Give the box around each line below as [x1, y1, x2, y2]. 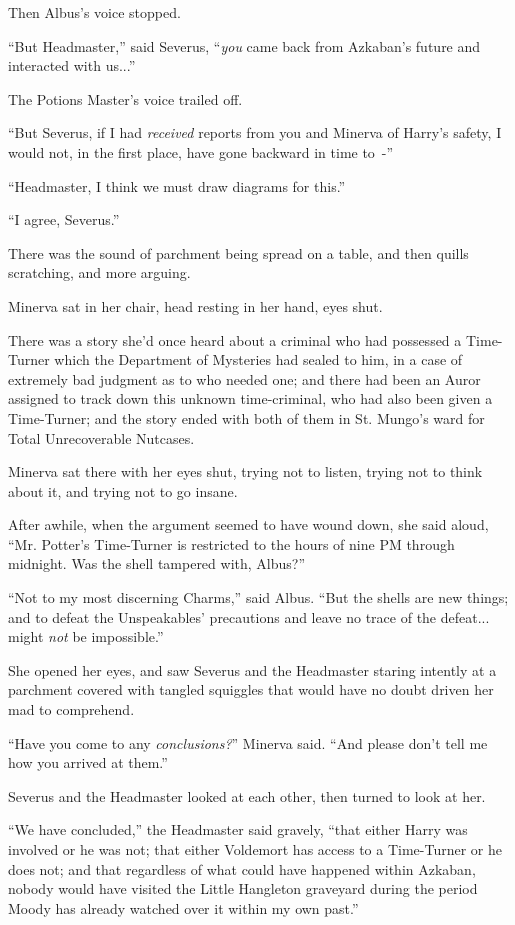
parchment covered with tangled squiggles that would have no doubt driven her [8, 679, 494, 700]
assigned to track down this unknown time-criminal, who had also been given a [8, 388, 493, 409]
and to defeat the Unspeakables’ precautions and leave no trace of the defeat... [8, 606, 490, 627]
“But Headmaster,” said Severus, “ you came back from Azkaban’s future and [8, 35, 481, 56]
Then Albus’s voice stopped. [8, 2, 181, 22]
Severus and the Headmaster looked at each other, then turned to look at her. [8, 785, 486, 806]
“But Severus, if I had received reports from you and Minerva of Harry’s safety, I [8, 122, 502, 143]
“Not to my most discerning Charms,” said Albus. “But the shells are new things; [8, 587, 509, 608]
